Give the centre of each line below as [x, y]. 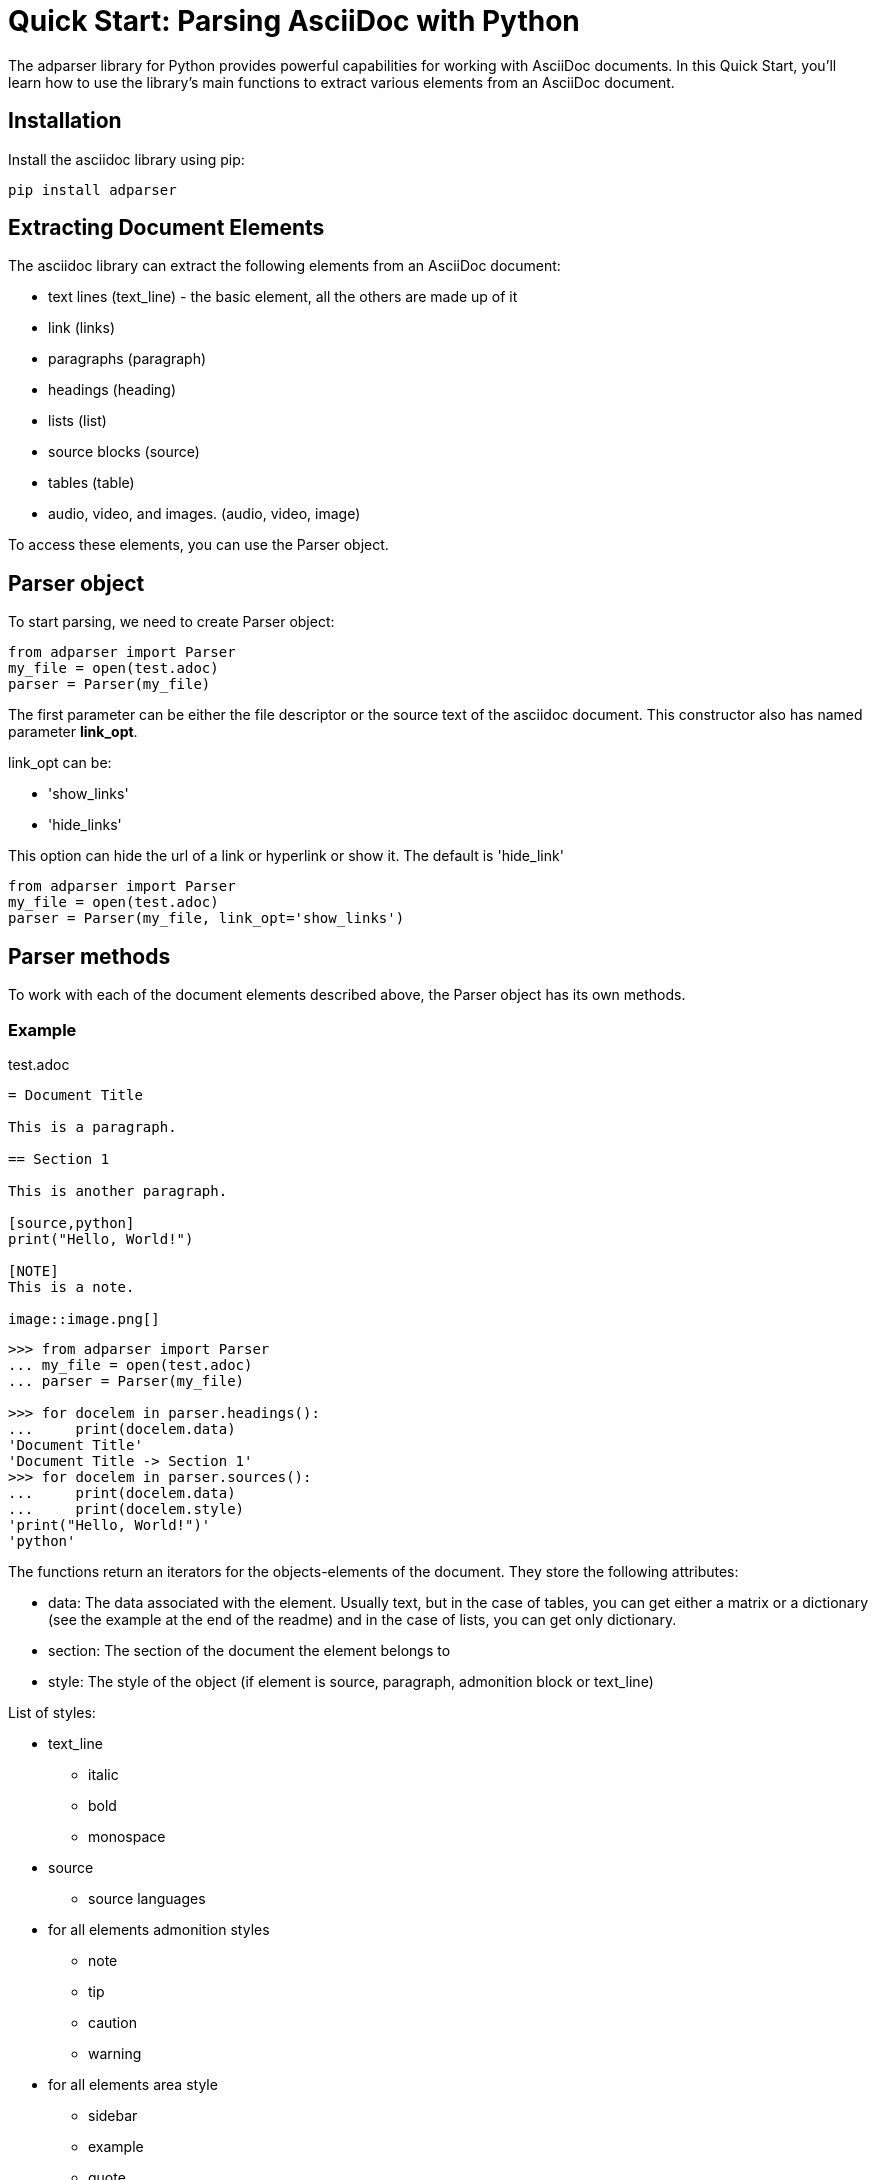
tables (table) [91, 483]
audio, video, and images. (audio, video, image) [204, 514]
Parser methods [89, 956]
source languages [147, 1898]
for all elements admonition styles [159, 1929]
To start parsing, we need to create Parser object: [171, 622]
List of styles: [52, 1712]
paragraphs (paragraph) [127, 359]
